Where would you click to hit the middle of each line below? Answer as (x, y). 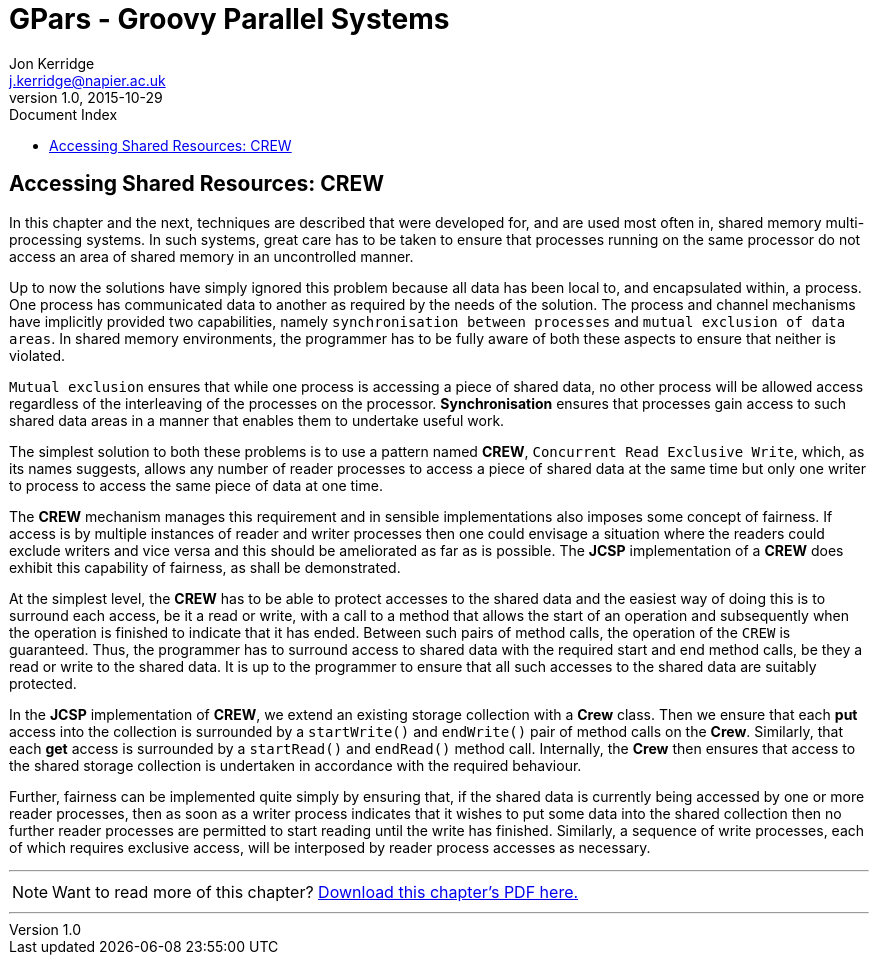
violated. (37, 355)
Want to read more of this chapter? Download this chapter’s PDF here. (315, 891)
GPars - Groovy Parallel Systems (229, 19)
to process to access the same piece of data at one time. (196, 485)
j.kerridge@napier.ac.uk (87, 80)
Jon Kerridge (52, 63)
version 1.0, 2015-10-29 (86, 97)
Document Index (63, 114)
